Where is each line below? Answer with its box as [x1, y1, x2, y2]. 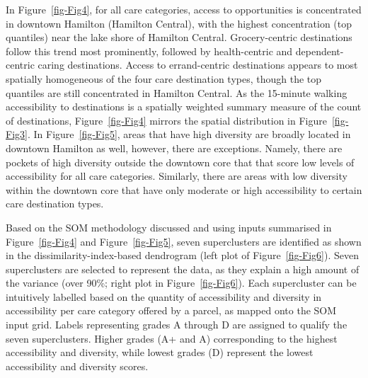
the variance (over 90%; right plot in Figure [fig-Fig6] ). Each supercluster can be [6, 275, 357, 290]
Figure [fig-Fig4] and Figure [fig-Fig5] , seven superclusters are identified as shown [6, 234, 362, 248]
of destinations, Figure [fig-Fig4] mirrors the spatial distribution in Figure [6, 113, 327, 127]
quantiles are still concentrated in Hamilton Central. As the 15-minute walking [6, 85, 347, 100]
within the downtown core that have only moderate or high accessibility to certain [6, 182, 362, 197]
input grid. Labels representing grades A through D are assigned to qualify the [6, 317, 347, 332]
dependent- [295, 43, 344, 58]
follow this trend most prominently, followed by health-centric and [6, 43, 293, 58]
